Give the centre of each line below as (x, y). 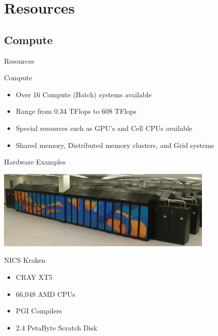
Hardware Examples (35, 162)
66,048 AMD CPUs (45, 294)
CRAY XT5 (34, 277)
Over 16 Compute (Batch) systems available (84, 94)
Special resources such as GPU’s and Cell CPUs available (104, 128)
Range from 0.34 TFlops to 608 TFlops (76, 111)
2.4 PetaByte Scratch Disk (57, 327)
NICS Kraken (25, 260)
